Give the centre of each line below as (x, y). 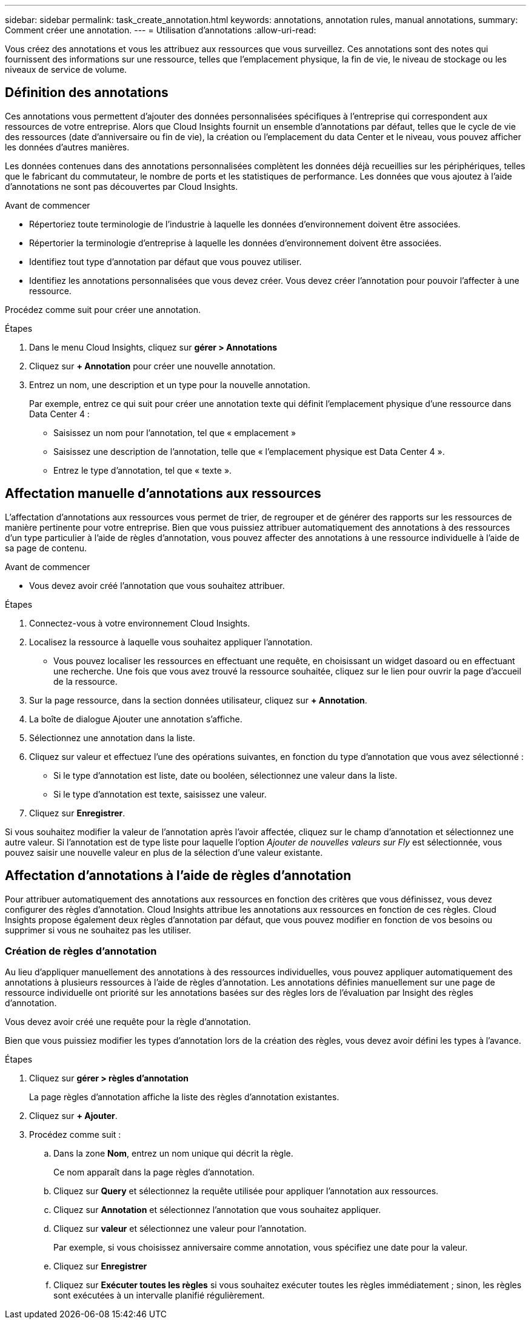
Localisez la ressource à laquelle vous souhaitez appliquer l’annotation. (171, 642)
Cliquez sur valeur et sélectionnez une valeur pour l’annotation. (180, 1229)
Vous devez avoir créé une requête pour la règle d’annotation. (128, 1022)
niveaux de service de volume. (66, 69)
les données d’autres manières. (67, 147)
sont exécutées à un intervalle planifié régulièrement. (159, 1295)
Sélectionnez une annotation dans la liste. (112, 738)
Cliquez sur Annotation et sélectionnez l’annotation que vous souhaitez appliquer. (217, 1210)
